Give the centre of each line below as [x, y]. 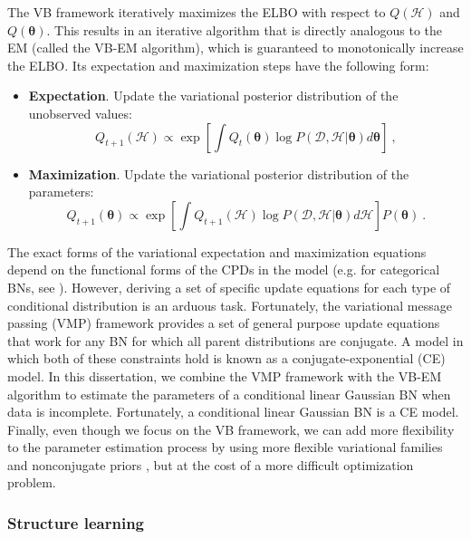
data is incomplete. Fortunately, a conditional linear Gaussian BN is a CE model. [233, 412]
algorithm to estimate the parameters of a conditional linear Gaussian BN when [229, 394]
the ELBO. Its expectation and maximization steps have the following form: [218, 65]
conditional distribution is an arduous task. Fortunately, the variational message [230, 305]
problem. [32, 482]
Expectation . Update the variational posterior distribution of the [213, 96]
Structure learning [76, 522]
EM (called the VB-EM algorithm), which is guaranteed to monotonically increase [235, 48]
